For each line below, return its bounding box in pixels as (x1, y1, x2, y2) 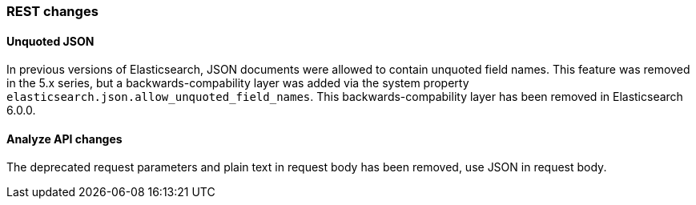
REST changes (6, 3, 99, 19)
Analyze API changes (6, 131, 123, 146)
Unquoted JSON (6, 34, 95, 48)
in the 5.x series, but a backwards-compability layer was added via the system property (6, 76, 469, 90)
